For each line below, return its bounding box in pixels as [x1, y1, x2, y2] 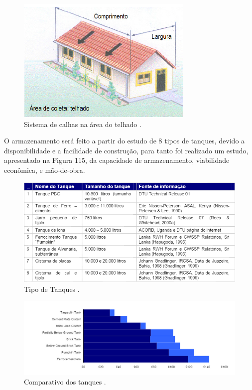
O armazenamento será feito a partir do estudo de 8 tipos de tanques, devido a [4, 135, 245, 146]
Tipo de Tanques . [24, 283, 80, 294]
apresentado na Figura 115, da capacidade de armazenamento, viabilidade [4, 155, 230, 165]
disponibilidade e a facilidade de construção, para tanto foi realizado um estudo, [4, 145, 249, 155]
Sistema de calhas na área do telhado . [24, 119, 141, 129]
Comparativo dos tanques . [24, 377, 106, 387]
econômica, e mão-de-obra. [4, 164, 85, 175]
